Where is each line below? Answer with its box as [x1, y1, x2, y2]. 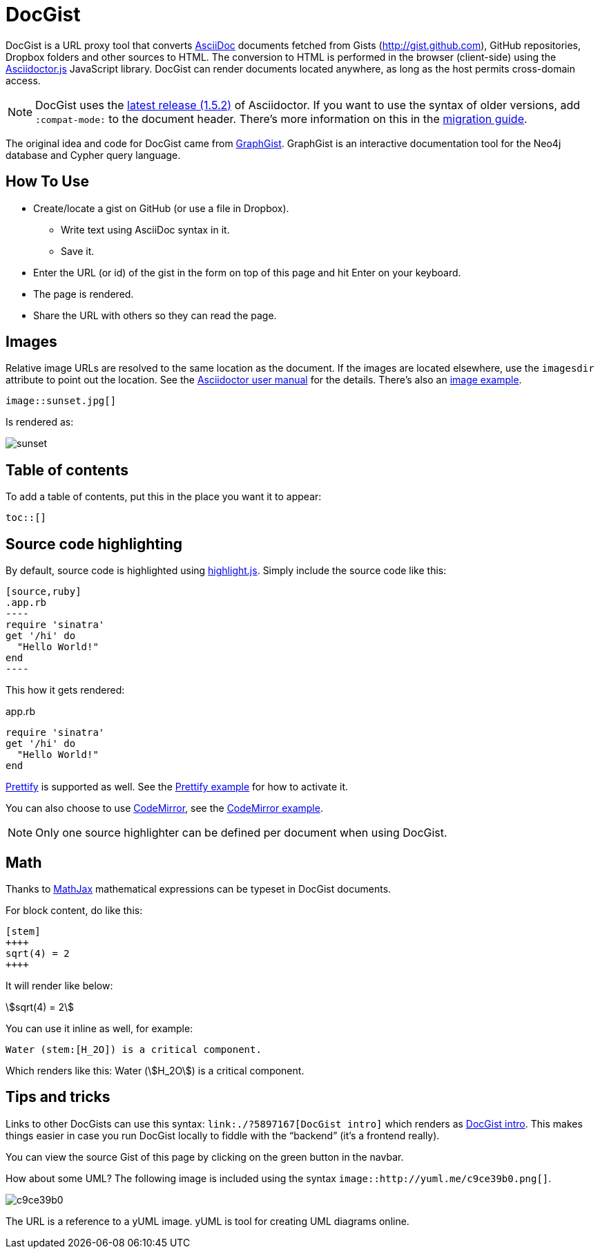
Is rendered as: [6, 416, 74, 428]
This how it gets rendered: [6, 684, 125, 696]
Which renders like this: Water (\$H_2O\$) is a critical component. [6, 1064, 304, 1076]
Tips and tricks [6, 1088, 110, 1106]
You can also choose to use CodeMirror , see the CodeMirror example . [6, 802, 323, 815]
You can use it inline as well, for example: [6, 1022, 193, 1034]
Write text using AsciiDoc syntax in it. [61, 223, 230, 236]
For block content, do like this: [6, 904, 143, 916]
